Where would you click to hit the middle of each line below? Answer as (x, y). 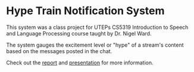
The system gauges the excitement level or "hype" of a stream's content (95, 45)
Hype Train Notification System (85, 11)
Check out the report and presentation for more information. (80, 63)
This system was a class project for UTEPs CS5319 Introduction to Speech (97, 27)
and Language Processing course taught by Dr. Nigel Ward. (79, 33)
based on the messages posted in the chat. (59, 51)
